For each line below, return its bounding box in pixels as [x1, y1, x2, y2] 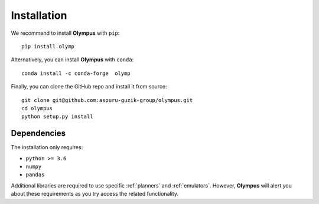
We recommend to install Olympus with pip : [11, 29, 120, 37]
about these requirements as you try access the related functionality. [11, 190, 178, 198]
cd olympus [21, 105, 53, 111]
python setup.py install [21, 113, 93, 120]
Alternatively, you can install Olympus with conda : [11, 56, 134, 63]
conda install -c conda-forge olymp [21, 70, 131, 77]
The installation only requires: [11, 144, 83, 151]
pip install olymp [21, 43, 75, 50]
